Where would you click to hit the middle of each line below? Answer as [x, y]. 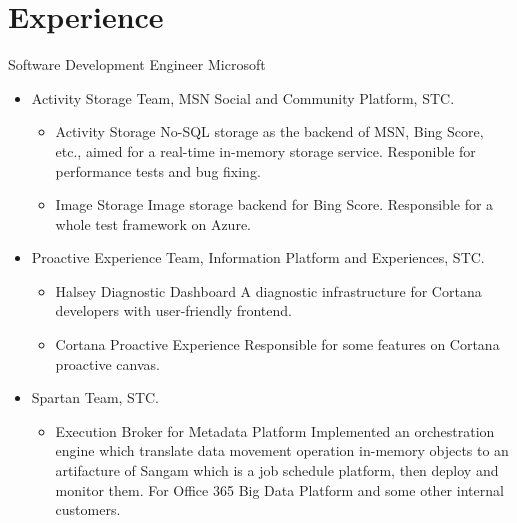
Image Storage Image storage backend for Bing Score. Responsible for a [274, 204]
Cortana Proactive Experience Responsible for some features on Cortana [277, 344]
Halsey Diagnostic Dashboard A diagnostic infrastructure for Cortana [268, 290]
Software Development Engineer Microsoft [137, 64]
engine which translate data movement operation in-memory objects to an [282, 450]
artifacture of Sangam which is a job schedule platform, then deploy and [277, 470]
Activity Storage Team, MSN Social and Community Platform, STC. [243, 97]
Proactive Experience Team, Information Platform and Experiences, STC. [258, 257]
